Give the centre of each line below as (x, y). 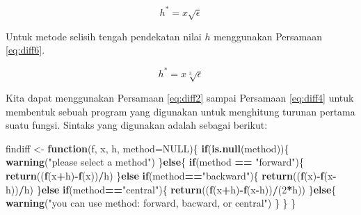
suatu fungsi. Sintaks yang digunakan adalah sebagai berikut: (137, 125)
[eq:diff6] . (25, 50)
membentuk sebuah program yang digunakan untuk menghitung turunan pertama (180, 111)
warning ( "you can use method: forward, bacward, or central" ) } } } (151, 203)
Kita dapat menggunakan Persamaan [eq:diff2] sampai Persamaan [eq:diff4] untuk (180, 97)
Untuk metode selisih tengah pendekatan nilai (104, 36)
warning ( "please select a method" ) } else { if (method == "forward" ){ (155, 162)
